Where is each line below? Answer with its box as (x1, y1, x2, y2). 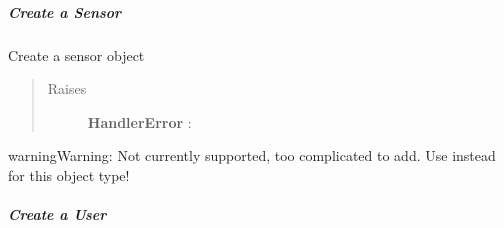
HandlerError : (87, 111, 192, 132)
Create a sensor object (8, 44, 145, 65)
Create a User (8, 204, 107, 225)
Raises (47, 78, 87, 99)
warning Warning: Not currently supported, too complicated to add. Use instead (8, 145, 496, 166)
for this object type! (8, 164, 130, 185)
